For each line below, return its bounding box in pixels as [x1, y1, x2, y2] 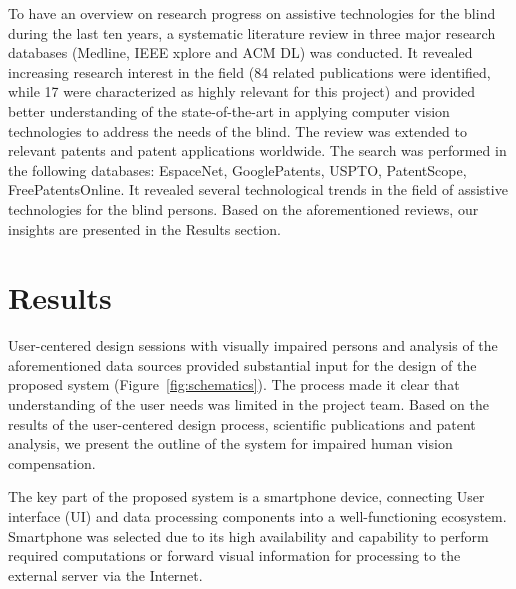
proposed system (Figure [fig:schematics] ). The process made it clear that [8, 374, 460, 395]
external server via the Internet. [8, 564, 203, 585]
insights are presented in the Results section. [8, 218, 281, 239]
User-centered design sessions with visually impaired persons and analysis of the [8, 335, 498, 356]
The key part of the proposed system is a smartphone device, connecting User [8, 486, 485, 507]
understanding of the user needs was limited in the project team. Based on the [8, 394, 489, 415]
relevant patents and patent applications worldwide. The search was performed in [8, 140, 507, 161]
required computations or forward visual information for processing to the [8, 545, 461, 566]
